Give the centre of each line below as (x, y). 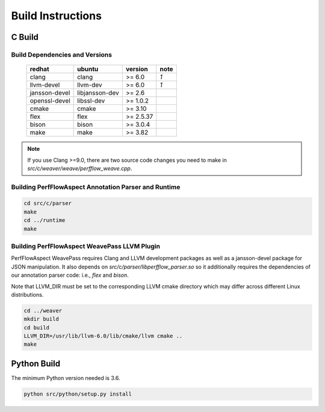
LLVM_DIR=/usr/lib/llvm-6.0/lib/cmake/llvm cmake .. (103, 336)
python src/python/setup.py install (78, 394)
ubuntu (88, 69)
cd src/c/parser (48, 203)
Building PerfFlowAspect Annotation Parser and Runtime (96, 187)
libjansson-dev (98, 93)
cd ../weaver (43, 310)
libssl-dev (91, 101)
